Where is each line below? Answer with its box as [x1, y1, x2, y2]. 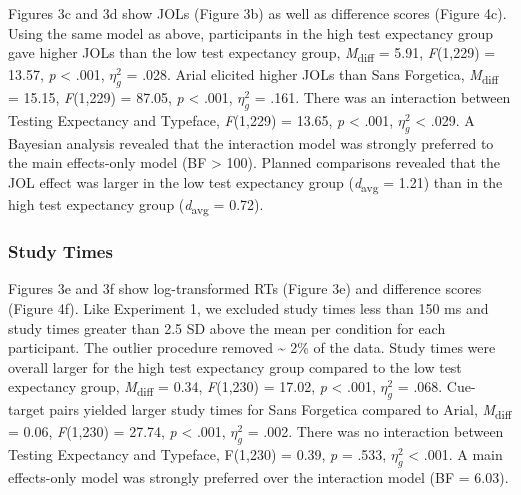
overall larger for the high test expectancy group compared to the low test [8, 356, 462, 377]
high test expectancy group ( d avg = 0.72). [8, 194, 264, 217]
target [8, 399, 45, 420]
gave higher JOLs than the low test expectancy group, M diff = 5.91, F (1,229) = [8, 42, 496, 65]
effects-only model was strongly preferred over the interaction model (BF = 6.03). [8, 466, 509, 487]
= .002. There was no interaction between [247, 421, 504, 442]
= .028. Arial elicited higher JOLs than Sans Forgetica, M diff [126, 64, 499, 88]
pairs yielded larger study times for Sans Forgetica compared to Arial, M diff [49, 399, 512, 422]
